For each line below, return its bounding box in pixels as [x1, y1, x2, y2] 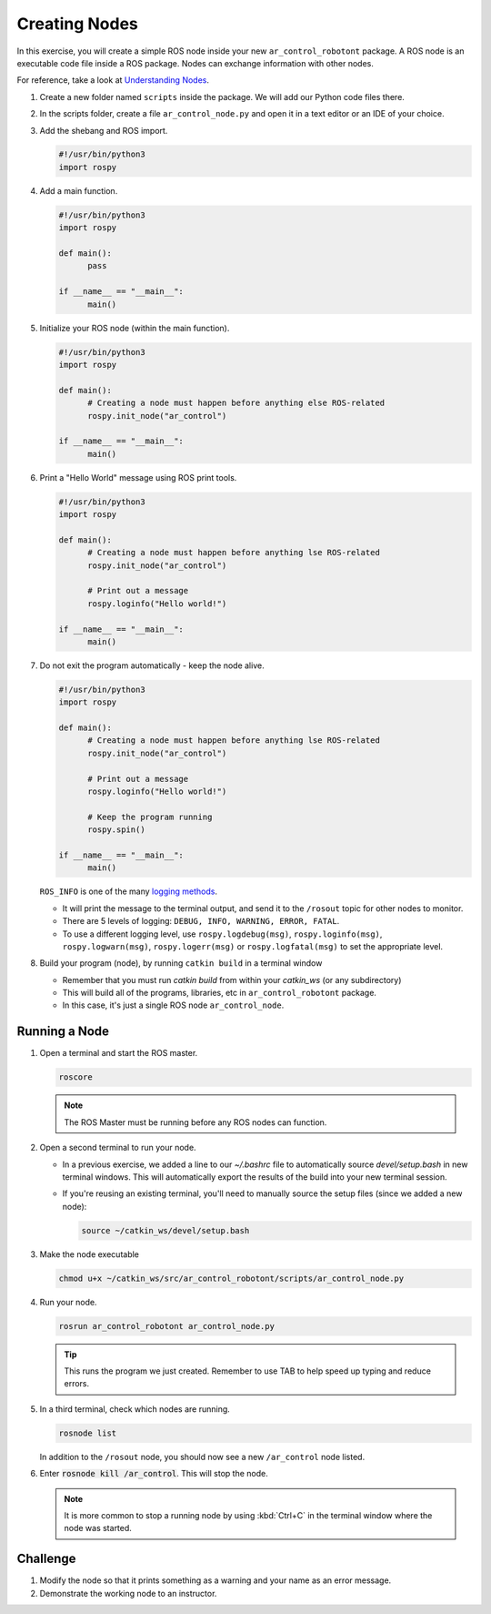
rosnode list [58, 1427, 117, 1438]
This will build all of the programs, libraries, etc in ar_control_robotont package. [62, 988, 377, 999]
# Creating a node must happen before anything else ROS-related [87, 398, 386, 409]
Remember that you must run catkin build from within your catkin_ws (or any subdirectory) [62, 974, 402, 985]
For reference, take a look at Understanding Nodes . [16, 75, 209, 86]
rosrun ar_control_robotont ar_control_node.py [58, 1321, 275, 1331]
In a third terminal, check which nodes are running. [39, 1403, 231, 1415]
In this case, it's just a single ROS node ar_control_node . [62, 1000, 285, 1010]
